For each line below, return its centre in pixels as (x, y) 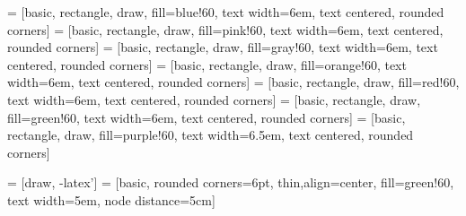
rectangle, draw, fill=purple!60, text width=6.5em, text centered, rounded (211, 135)
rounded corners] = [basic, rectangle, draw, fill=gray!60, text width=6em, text (223, 47)
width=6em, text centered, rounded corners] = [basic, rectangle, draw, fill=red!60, (233, 82)
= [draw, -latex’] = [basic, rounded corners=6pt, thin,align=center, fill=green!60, (231, 182)
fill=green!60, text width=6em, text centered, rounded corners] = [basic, (207, 117)
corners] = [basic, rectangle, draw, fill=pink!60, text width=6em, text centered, (225, 29)
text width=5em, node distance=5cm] (111, 199)
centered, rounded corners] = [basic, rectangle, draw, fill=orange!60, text (207, 64)
